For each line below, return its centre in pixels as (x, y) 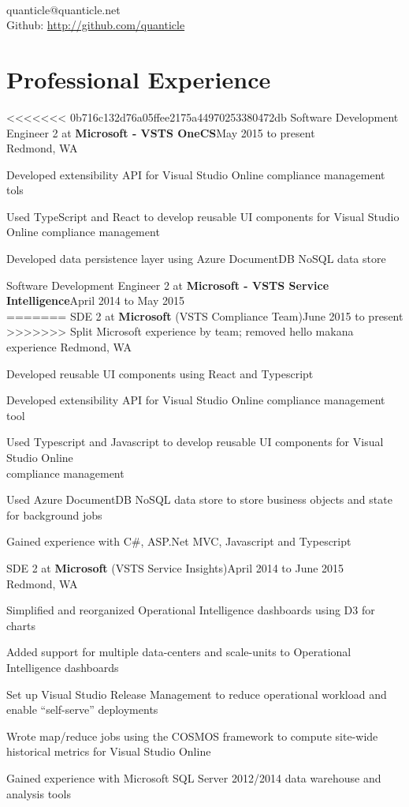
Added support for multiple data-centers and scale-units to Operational (179, 652)
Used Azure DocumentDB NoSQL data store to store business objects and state (199, 499)
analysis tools (39, 793)
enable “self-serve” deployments (82, 709)
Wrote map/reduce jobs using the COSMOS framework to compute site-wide (192, 736)
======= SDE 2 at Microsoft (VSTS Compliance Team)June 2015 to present (205, 315)
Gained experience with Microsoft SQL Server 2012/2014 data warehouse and (194, 777)
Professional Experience (139, 79)
